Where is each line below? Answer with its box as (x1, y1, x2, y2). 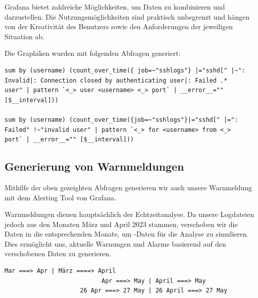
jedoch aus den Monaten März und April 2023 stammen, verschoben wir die (5, 218, 238, 229)
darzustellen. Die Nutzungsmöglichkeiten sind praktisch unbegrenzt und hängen (5, 11, 249, 22)
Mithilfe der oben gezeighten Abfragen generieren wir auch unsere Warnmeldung (5, 182, 252, 192)
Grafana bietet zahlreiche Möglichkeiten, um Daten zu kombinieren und (5, 2, 225, 12)
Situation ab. (5, 31, 45, 41)
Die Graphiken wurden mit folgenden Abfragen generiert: (5, 48, 181, 58)
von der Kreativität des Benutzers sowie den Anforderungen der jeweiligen (5, 21, 233, 32)
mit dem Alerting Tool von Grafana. (5, 192, 116, 202)
